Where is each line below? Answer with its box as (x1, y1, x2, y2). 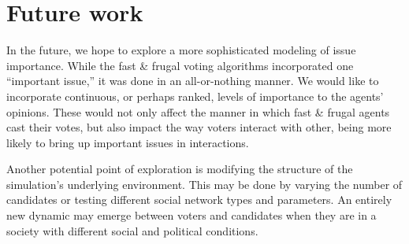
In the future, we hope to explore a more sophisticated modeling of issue (6, 42, 356, 58)
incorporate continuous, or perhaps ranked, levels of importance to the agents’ (6, 87, 384, 104)
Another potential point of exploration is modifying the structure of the (6, 161, 353, 177)
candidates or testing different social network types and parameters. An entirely (6, 191, 392, 208)
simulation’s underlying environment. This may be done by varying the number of (6, 176, 403, 192)
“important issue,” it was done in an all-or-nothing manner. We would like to (6, 72, 379, 89)
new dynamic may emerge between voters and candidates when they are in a (6, 207, 377, 224)
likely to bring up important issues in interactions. (6, 134, 249, 150)
